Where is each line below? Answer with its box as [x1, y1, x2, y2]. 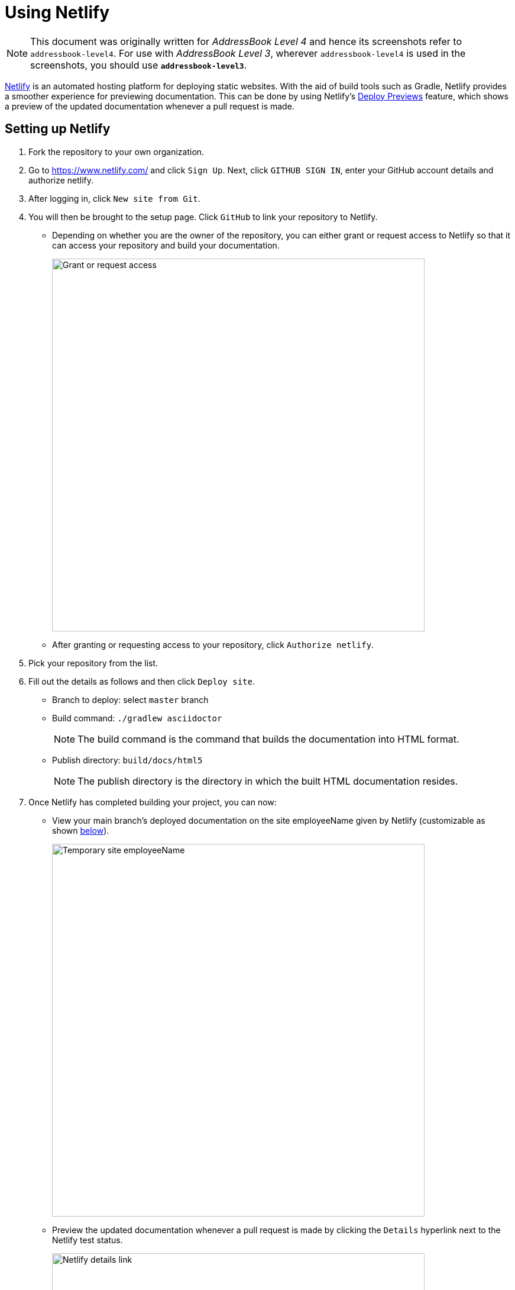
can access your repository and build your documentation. [52, 240, 280, 250]
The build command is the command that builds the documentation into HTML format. [77, 733, 459, 745]
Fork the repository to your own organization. [28, 146, 205, 157]
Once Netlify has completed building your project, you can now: [28, 796, 277, 807]
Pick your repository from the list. [28, 657, 158, 668]
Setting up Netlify [5, 121, 111, 137]
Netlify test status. [52, 1234, 123, 1245]
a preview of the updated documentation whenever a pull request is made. [5, 101, 294, 111]
